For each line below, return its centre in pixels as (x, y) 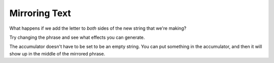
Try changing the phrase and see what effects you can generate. (77, 37)
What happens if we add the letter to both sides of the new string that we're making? (98, 28)
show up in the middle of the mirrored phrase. (57, 53)
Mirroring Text (40, 13)
